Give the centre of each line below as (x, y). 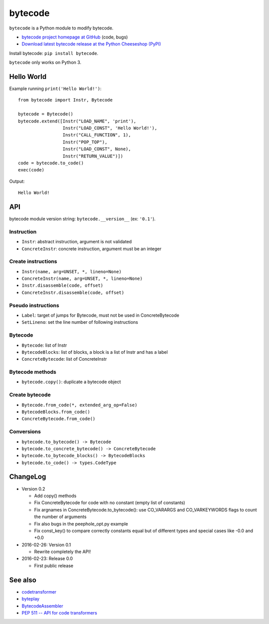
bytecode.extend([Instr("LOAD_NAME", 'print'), (77, 121)
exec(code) (31, 170)
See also (23, 580)
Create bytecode (30, 395)
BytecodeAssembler (42, 606)
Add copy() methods (55, 496)
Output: (17, 181)
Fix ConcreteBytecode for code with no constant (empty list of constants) (110, 503)
